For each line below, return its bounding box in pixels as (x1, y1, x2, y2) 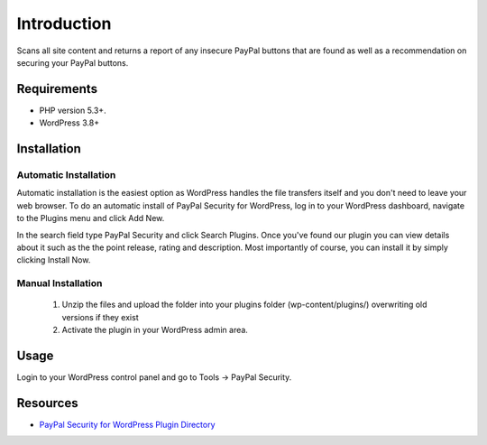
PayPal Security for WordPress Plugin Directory (39, 419, 216, 430)
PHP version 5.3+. (39, 105, 107, 116)
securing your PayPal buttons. (16, 57, 129, 68)
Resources (16, 395, 78, 411)
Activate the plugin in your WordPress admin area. (61, 325, 248, 336)
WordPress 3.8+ (39, 117, 99, 128)
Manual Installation (16, 277, 103, 290)
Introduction (16, 14, 112, 33)
